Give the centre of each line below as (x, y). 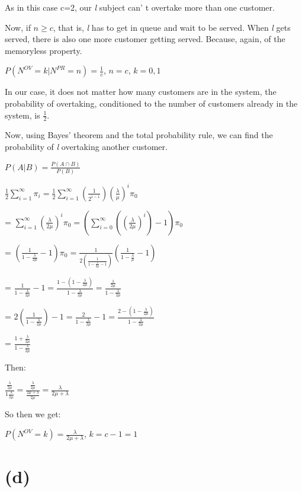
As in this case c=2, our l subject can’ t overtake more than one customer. (140, 7)
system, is (23, 115)
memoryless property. (44, 50)
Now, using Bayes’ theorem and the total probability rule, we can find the (139, 135)
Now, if (18, 27)
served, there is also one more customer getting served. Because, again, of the (145, 39)
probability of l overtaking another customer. (86, 146)
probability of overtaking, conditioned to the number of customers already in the (151, 103)
